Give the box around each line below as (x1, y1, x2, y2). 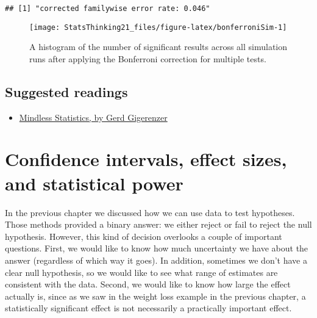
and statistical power (5, 170, 183, 195)
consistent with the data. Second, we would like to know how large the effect (5, 278, 291, 291)
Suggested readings (5, 82, 128, 101)
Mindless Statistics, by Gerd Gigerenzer (19, 110, 168, 123)
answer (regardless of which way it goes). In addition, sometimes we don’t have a (5, 253, 307, 266)
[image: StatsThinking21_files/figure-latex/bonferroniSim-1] (29, 23, 287, 32)
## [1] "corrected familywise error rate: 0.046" (5, 4, 210, 13)
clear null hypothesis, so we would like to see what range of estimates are (5, 266, 278, 278)
